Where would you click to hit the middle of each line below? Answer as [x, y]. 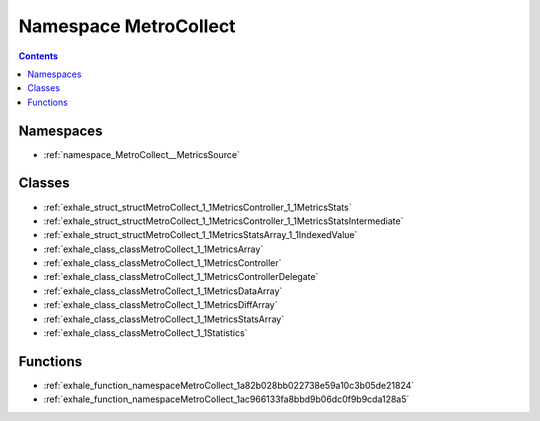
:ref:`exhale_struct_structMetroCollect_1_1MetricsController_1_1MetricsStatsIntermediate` [223, 221]
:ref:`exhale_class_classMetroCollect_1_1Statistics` [145, 333]
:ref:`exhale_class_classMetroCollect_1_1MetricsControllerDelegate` [181, 277]
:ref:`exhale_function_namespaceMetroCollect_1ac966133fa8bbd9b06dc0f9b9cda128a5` [226, 399]
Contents [38, 56]
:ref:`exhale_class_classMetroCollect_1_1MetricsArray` [153, 249]
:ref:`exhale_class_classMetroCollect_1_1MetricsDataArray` [163, 291]
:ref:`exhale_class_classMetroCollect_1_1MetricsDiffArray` [160, 305]
